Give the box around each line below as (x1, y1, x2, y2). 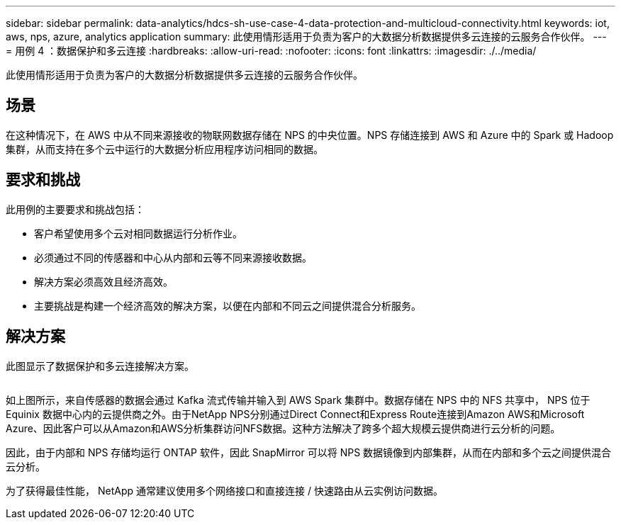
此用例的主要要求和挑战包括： (6, 203, 145, 215)
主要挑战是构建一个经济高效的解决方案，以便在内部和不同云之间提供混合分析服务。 (34, 299, 421, 312)
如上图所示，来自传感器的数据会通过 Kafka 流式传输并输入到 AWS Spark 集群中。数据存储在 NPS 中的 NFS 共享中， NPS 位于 (6, 393, 591, 406)
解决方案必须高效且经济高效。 (34, 275, 173, 288)
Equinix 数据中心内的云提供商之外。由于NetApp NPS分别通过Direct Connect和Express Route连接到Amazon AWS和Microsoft (6, 407, 585, 420)
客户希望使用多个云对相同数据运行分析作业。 (34, 227, 242, 239)
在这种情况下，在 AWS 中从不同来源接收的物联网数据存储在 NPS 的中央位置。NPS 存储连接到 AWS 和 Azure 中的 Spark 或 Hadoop (6, 128, 614, 141)
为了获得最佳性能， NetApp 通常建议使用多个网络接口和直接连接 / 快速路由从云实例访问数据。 (6, 484, 443, 497)
